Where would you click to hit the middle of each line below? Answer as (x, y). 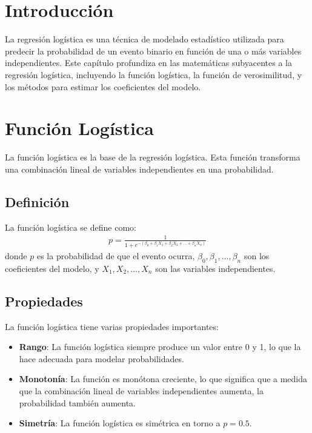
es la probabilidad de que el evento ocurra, (116, 256)
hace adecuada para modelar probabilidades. (101, 358)
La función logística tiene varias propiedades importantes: (112, 326)
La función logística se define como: (71, 227)
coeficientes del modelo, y (52, 268)
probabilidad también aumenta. (77, 402)
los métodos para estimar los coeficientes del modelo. (103, 86)
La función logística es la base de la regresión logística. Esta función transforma (153, 157)
